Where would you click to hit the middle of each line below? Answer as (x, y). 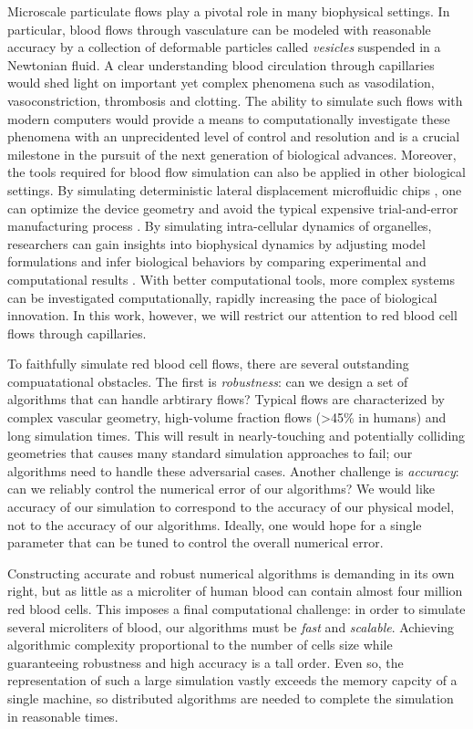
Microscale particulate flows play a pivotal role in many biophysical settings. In (229, 11)
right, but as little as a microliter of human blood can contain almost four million (235, 591)
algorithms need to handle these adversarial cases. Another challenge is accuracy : (233, 470)
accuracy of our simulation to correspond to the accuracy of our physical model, (231, 507)
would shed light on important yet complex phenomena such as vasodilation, (221, 83)
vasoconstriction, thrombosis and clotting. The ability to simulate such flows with (235, 100)
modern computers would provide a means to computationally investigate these (229, 118)
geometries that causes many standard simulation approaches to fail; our (210, 453)
